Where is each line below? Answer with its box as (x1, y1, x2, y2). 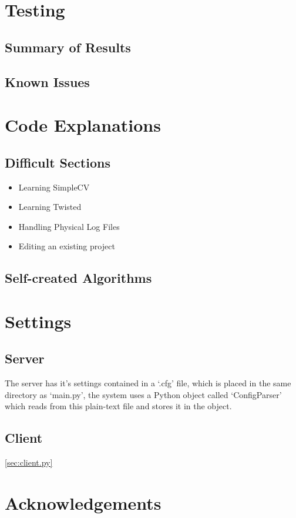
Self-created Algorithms (5, 269, 152, 287)
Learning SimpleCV (18, 181, 90, 193)
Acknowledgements (5, 491, 162, 515)
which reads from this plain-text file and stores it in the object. (5, 400, 232, 412)
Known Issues (5, 72, 90, 91)
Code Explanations (5, 113, 161, 137)
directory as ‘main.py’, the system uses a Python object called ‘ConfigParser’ (5, 388, 282, 400)
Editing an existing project (18, 240, 115, 252)
